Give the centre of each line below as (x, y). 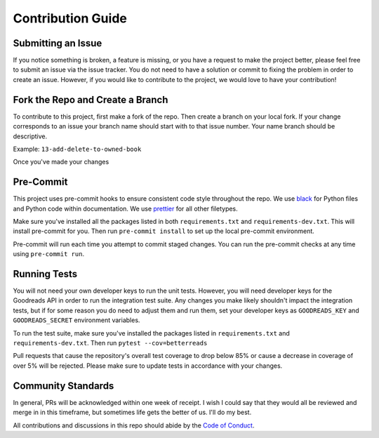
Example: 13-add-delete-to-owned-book (77, 149)
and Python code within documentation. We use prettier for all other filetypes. (125, 208)
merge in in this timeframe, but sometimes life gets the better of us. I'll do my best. (132, 412)
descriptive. (30, 136)
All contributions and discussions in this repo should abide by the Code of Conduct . (134, 425)
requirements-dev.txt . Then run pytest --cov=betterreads (110, 343)
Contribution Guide (70, 18)
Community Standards (64, 386)
